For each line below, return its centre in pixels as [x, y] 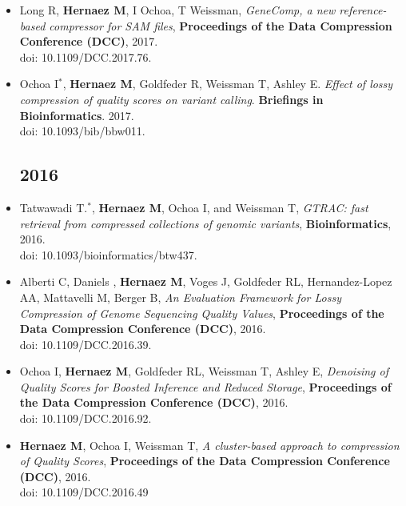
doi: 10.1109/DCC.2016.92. [86, 418]
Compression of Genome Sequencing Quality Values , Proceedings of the [202, 313]
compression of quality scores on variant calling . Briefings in [171, 99]
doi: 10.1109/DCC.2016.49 [84, 492]
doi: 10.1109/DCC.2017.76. [86, 56]
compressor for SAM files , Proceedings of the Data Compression [221, 25]
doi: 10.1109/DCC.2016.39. [86, 344]
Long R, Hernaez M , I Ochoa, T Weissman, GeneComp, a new [177, 10]
